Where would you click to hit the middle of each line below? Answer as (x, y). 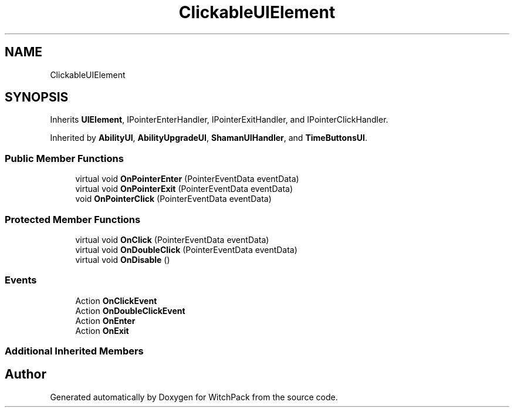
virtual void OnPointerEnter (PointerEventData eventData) (187, 179)
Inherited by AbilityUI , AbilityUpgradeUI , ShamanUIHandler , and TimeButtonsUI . (209, 138)
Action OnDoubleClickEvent (130, 310)
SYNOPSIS (37, 97)
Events (21, 280)
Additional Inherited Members (74, 351)
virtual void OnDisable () (123, 259)
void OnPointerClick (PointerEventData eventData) (173, 199)
